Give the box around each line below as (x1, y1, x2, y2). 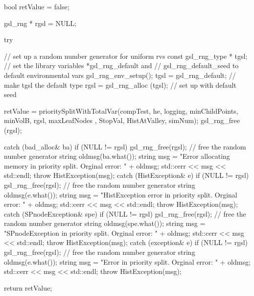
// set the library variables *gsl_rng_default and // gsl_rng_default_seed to (4, 60, 239, 71)
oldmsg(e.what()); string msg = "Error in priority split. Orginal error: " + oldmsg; (4, 256, 251, 267)
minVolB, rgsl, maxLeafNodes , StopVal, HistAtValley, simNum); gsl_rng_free (4, 115, 240, 125)
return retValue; (4, 282, 52, 293)
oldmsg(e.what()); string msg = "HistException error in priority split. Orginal (4, 189, 237, 199)
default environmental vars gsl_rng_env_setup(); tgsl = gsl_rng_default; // (4, 70, 236, 80)
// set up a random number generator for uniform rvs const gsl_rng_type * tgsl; (4, 50, 248, 61)
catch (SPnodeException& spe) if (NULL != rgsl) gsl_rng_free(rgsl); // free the (4, 208, 246, 219)
